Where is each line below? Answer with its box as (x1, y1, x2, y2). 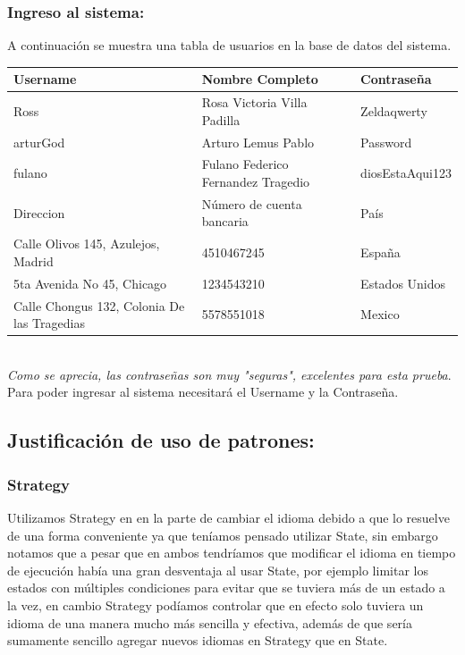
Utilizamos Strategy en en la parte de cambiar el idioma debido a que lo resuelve (7, 508, 450, 527)
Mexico (360, 305, 400, 323)
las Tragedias (13, 314, 85, 332)
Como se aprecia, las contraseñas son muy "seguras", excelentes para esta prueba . (7, 365, 452, 383)
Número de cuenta (201, 194, 302, 213)
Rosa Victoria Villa (201, 93, 308, 112)
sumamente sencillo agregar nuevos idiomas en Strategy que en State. (7, 631, 388, 650)
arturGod (13, 132, 65, 151)
